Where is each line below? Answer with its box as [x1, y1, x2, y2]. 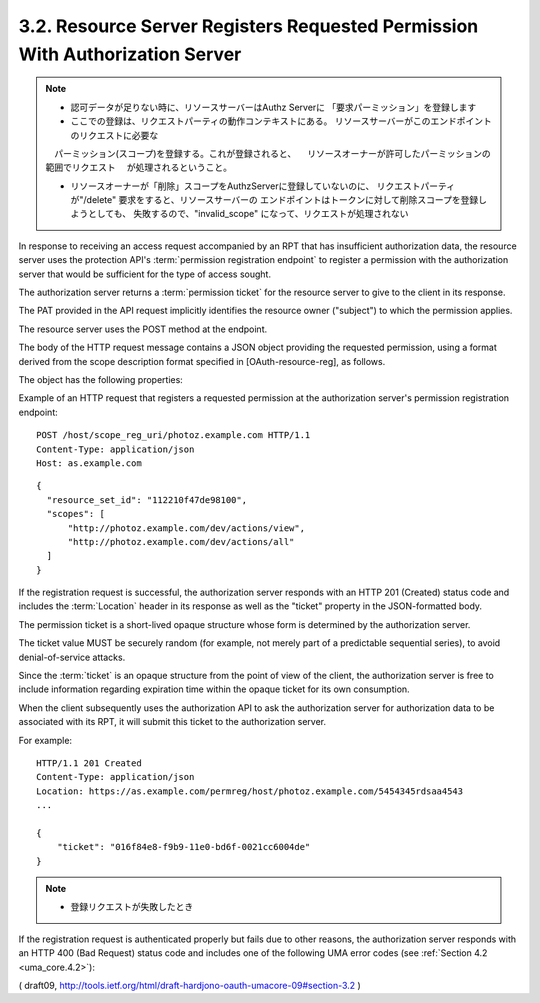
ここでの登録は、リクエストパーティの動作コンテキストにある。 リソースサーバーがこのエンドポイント [70, 115, 492, 127]
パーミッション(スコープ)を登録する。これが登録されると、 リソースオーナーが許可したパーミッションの [53, 147, 492, 159]
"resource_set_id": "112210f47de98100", [46, 494, 248, 505]
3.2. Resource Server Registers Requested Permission [18, 15, 479, 37]
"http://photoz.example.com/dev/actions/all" [67, 536, 295, 547]
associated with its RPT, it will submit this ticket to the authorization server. [18, 716, 327, 728]
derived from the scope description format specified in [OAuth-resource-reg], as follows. [18, 355, 386, 367]
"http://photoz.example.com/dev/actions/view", [67, 522, 305, 534]
